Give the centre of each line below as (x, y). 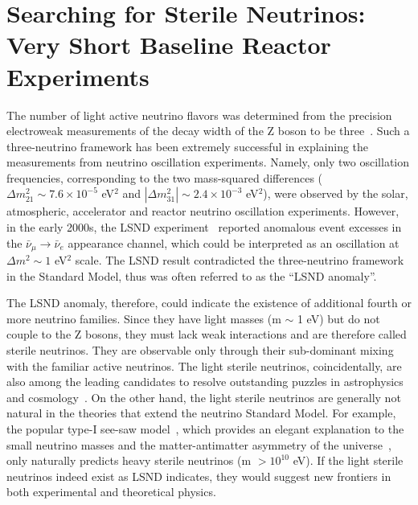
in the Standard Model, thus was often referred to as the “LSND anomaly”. (192, 275)
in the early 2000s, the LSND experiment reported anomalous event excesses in (204, 227)
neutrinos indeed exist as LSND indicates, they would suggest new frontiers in (199, 476)
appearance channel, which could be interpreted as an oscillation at (234, 242)
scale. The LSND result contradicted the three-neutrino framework (240, 260)
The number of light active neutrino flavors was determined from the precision (199, 115)
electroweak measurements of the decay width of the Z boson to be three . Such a (208, 131)
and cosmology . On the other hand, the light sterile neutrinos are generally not (204, 397)
